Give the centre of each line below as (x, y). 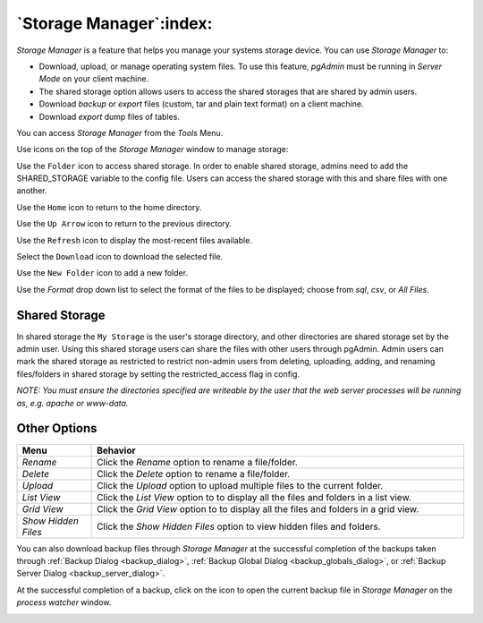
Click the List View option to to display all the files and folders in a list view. (254, 497)
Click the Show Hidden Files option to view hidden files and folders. (239, 526)
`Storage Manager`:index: (114, 23)
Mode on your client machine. (94, 79)
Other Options (57, 428)
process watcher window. (64, 602)
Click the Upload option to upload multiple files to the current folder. (240, 485)
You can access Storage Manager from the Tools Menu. (120, 132)
